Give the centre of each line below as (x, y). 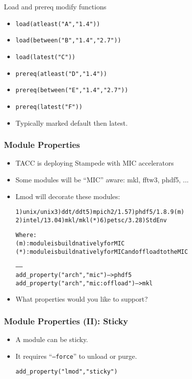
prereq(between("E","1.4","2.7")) (72, 90)
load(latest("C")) (45, 57)
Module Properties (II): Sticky (66, 321)
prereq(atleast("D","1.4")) (61, 74)
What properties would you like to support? (82, 299)
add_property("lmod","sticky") (67, 372)
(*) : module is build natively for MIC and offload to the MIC (102, 252)
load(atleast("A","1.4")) (58, 24)
